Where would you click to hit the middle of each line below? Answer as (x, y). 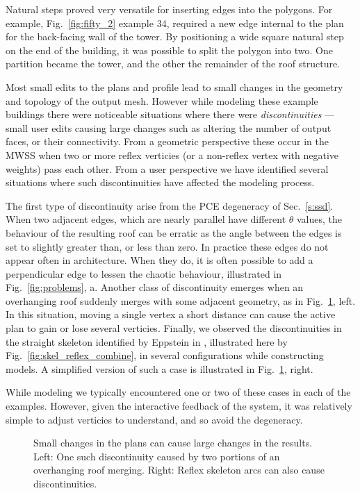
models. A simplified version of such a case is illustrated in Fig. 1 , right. (159, 368)
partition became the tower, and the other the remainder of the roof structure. (173, 64)
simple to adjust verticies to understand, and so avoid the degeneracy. (154, 419)
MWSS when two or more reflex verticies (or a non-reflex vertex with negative (172, 154)
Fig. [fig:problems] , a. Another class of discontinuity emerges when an (155, 287)
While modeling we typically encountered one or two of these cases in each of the (178, 392)
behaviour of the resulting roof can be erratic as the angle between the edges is (174, 232)
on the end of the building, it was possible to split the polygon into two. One (169, 50)
